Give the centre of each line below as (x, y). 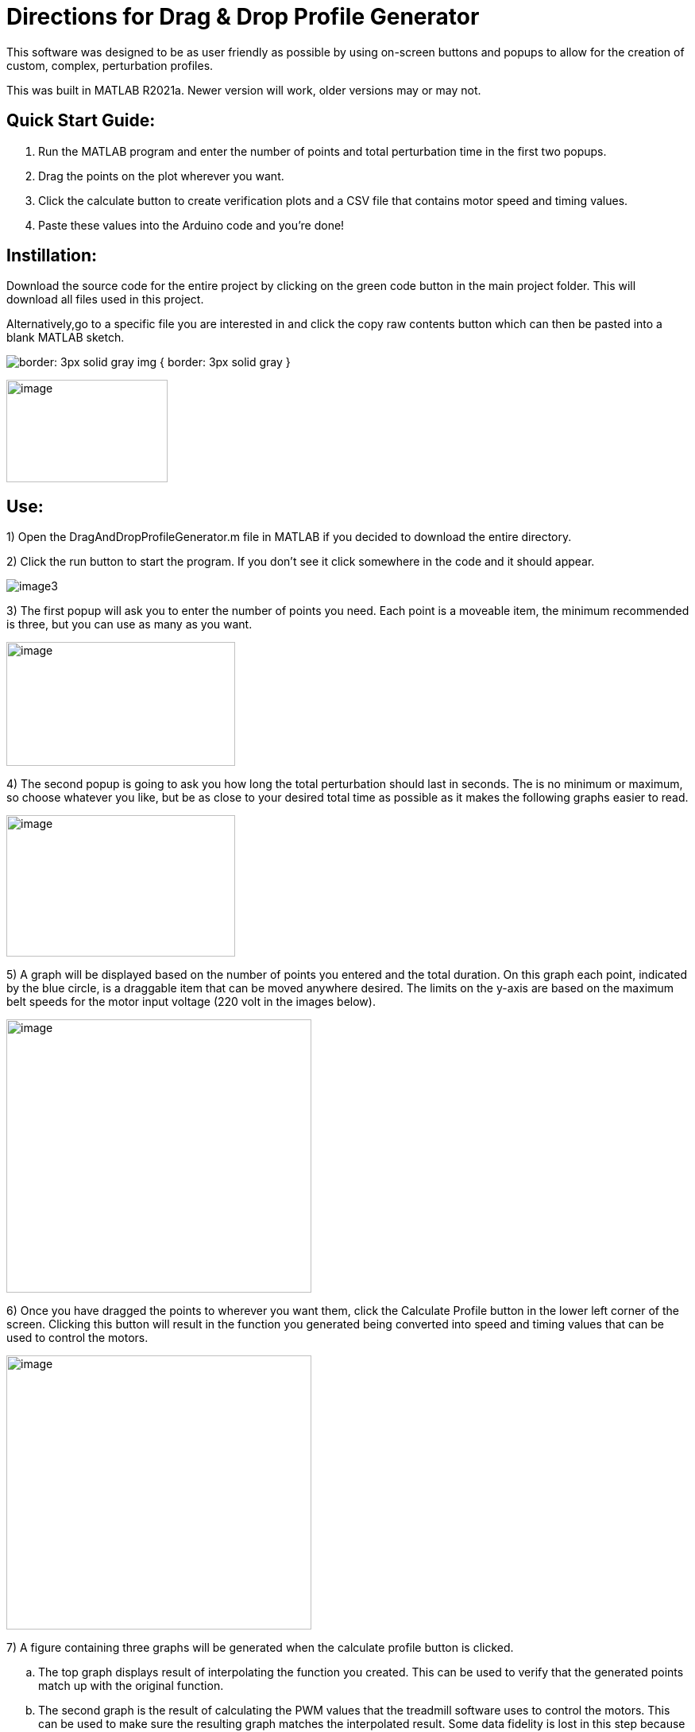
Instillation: (52, 256)
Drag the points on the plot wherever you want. (161, 176)
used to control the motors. (77, 1338)
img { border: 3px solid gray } (214, 362)
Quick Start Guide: (81, 121)
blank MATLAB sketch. (66, 338)
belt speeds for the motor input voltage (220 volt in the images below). (191, 1002)
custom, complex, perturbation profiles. (110, 65)
